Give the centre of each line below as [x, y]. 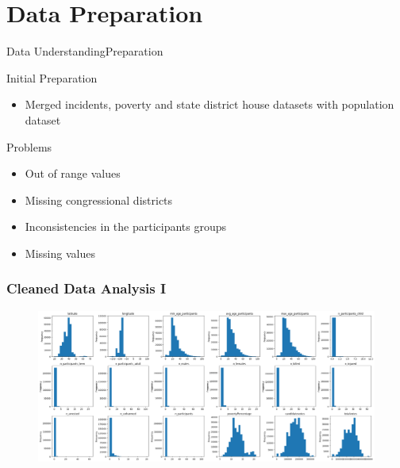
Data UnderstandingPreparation [85, 51]
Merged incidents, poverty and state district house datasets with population [210, 104]
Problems [29, 146]
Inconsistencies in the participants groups [126, 226]
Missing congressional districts [99, 199]
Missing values [60, 253]
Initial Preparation [52, 77]
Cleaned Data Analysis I [87, 288]
